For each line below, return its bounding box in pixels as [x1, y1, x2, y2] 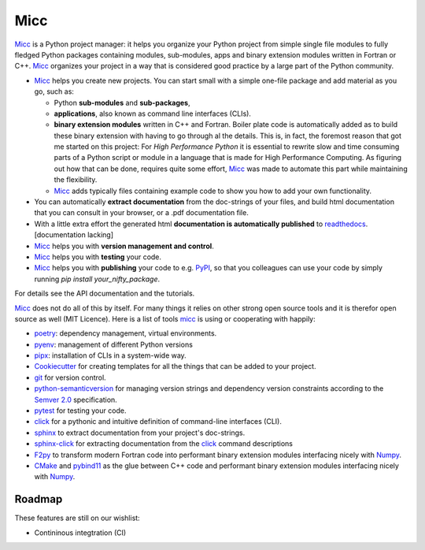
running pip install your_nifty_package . [34, 274, 161, 284]
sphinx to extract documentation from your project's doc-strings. [34, 428, 246, 437]
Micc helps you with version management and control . [34, 241, 214, 251]
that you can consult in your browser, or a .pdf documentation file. [34, 208, 249, 217]
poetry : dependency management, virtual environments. [34, 329, 217, 338]
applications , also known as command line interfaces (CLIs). [54, 109, 252, 118]
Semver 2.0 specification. [34, 395, 117, 404]
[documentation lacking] [34, 230, 114, 240]
